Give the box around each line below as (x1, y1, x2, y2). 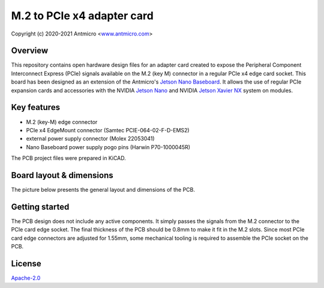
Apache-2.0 (11, 274, 41, 281)
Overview (11, 46, 49, 56)
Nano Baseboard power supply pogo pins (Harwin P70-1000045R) (26, 143, 191, 150)
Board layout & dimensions (11, 170, 113, 180)
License (11, 259, 41, 269)
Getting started (11, 201, 70, 212)
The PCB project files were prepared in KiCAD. (11, 155, 126, 162)
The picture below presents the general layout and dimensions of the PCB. (11, 186, 195, 193)
